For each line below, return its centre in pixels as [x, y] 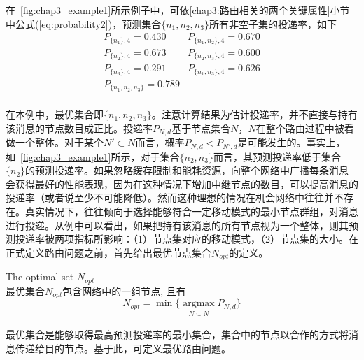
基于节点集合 [201, 128]
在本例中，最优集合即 [55, 114]
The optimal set [40, 276]
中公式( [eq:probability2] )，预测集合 [84, 23]
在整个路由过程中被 [300, 128]
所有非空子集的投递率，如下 [273, 23]
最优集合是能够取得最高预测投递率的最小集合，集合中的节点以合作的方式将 [177, 334]
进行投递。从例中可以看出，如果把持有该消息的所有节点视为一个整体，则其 [177, 225]
